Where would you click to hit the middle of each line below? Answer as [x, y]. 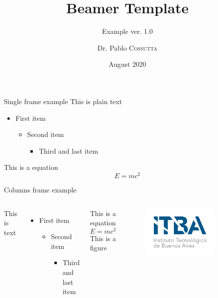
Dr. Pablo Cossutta [127, 47]
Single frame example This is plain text [63, 101]
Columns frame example [40, 189]
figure [98, 248]
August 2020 [127, 64]
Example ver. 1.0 [127, 31]
